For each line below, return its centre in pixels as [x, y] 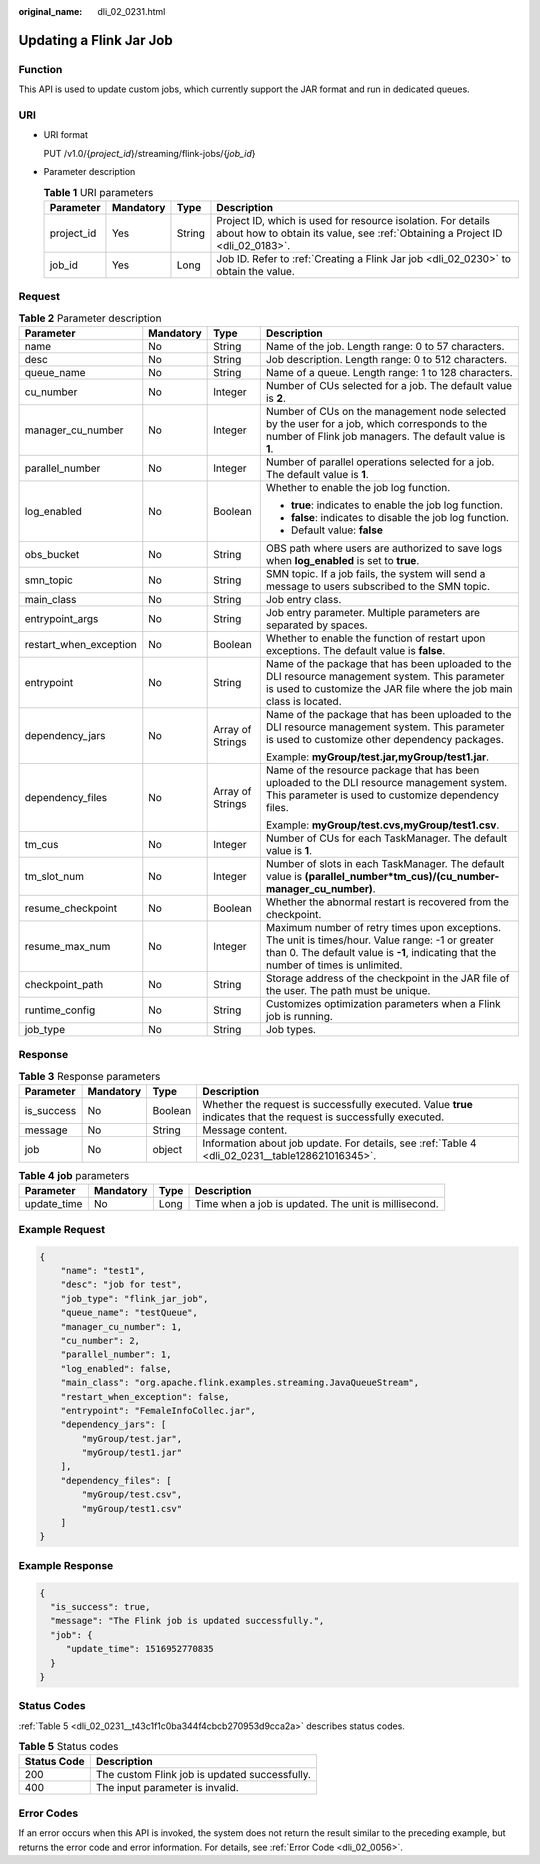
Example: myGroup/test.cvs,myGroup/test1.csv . [382, 825]
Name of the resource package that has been [372, 770]
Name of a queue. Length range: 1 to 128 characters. [389, 372]
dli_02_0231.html [131, 11]
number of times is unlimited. [334, 965]
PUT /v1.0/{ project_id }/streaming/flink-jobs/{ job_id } [149, 153]
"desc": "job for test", [121, 1284]
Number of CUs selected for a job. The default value [388, 385]
